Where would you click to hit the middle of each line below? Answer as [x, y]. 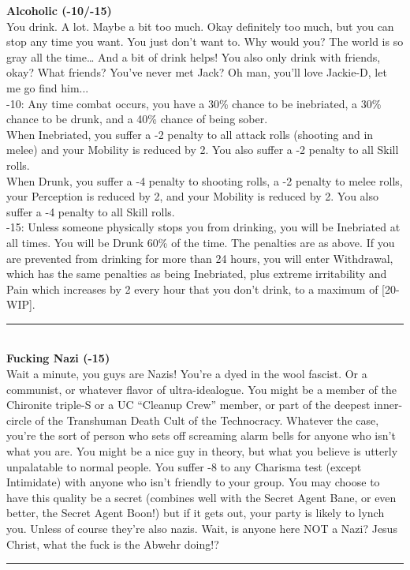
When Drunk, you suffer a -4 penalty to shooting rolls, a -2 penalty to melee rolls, [205, 180]
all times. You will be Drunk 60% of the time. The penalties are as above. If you [201, 242]
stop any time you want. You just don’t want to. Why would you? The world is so [205, 41]
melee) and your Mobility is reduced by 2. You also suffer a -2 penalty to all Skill [203, 150]
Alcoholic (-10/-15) [59, 10]
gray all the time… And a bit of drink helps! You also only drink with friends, [194, 56]
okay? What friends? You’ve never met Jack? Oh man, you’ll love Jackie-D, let [197, 72]
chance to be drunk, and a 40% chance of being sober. [137, 119]
